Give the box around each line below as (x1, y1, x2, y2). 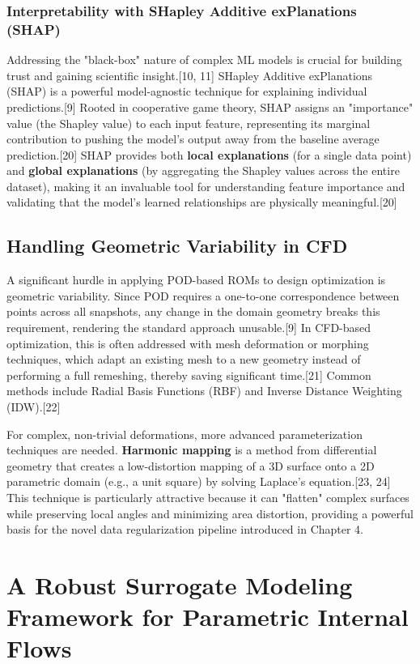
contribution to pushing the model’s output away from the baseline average (6, 130, 380, 147)
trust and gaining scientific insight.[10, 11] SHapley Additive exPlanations (6, 66, 373, 83)
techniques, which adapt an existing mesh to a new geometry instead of (6, 351, 361, 368)
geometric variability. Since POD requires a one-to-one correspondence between (6, 287, 400, 304)
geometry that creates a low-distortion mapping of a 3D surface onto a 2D (6, 457, 375, 474)
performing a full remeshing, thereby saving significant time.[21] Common (6, 366, 371, 383)
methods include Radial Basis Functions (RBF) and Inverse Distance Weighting (6, 382, 402, 399)
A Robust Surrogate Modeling (6, 568, 353, 601)
